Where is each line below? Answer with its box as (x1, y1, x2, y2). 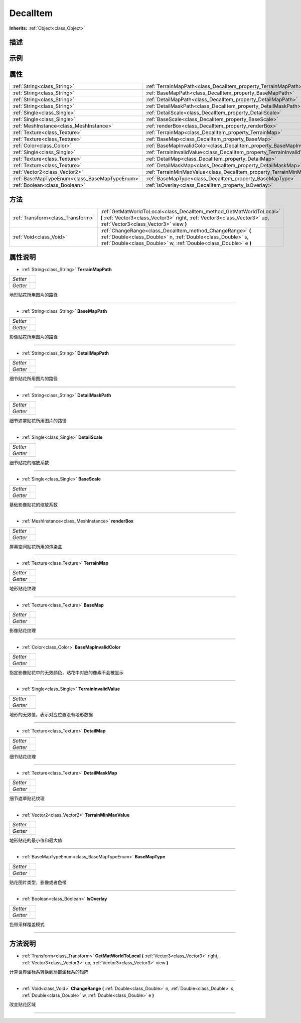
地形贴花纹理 (9, 585, 36, 592)
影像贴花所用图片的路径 (9, 334, 58, 340)
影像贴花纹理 (9, 627, 36, 633)
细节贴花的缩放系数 (9, 460, 49, 466)
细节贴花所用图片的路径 (9, 375, 58, 381)
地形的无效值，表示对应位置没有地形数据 (9, 711, 93, 717)
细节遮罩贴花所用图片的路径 (9, 418, 67, 424)
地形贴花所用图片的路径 (9, 292, 58, 298)
